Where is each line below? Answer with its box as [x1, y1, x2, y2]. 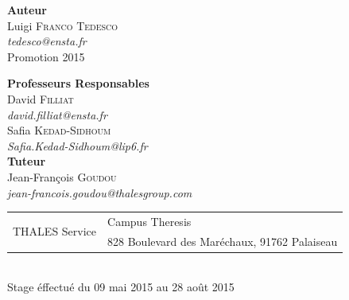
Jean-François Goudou [7, 168, 117, 185]
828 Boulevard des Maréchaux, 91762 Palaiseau [107, 232, 338, 249]
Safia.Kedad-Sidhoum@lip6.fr [7, 137, 148, 154]
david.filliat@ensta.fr [7, 106, 107, 123]
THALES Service [13, 223, 97, 240]
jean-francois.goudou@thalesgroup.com [7, 184, 192, 201]
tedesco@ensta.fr [7, 33, 87, 49]
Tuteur [7, 153, 46, 169]
